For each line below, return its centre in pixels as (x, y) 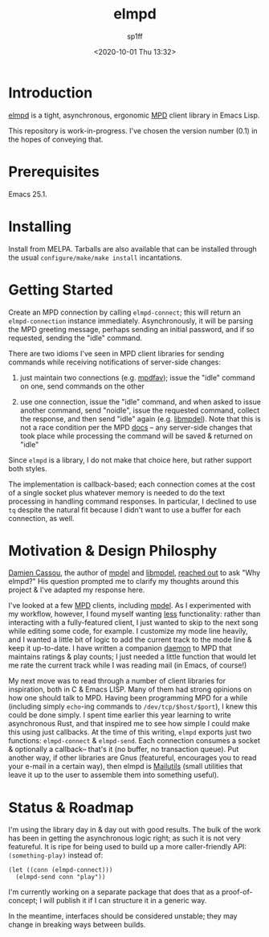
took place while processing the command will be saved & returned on (136, 436)
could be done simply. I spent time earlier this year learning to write (120, 715)
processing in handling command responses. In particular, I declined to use (132, 501)
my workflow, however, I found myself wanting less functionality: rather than (134, 614)
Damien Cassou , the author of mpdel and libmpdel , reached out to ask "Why (134, 573)
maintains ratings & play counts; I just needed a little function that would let (132, 657)
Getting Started (61, 290)
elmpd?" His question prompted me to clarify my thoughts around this (124, 582)
